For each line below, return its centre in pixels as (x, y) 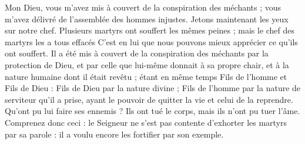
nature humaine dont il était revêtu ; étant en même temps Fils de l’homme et (146, 76)
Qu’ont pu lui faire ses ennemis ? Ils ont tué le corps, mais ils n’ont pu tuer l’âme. (152, 111)
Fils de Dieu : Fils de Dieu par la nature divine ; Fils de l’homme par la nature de (153, 88)
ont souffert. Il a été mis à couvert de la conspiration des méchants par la (137, 53)
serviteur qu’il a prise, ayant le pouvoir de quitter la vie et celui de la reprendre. (149, 99)
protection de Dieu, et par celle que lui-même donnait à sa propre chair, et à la (147, 64)
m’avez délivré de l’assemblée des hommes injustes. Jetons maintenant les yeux (147, 19)
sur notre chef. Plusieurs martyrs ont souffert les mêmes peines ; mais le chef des (150, 30)
